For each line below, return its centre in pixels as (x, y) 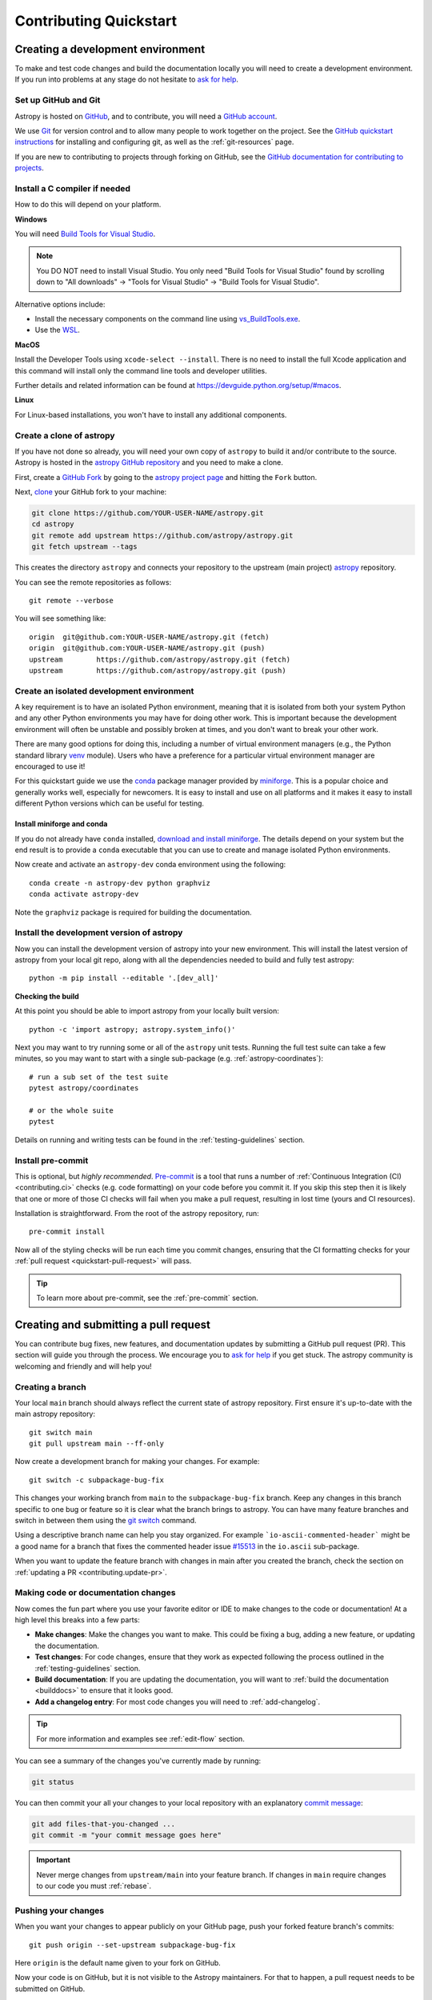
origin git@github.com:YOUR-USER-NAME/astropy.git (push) (147, 648)
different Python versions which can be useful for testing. (109, 803)
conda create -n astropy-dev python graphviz (120, 883)
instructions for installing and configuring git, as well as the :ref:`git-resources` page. (154, 142)
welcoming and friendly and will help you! (83, 1366)
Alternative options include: (60, 304)
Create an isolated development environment (104, 690)
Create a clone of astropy (65, 435)
